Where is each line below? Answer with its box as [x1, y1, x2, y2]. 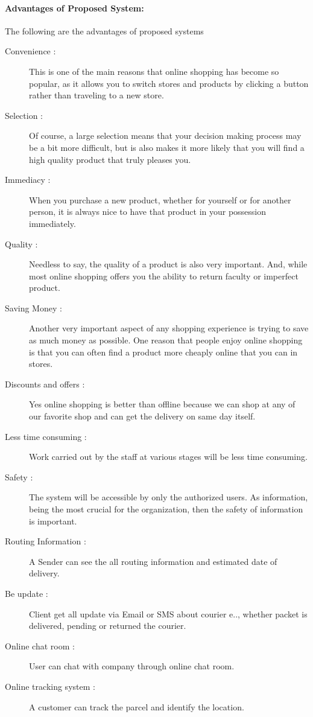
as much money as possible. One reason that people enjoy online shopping [29, 334, 303, 346]
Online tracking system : [5, 680, 95, 692]
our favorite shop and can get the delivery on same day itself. [29, 410, 256, 422]
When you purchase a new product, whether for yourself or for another [29, 193, 291, 206]
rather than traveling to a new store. [29, 89, 164, 101]
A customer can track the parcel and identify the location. [29, 700, 244, 713]
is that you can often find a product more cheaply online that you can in [29, 345, 298, 358]
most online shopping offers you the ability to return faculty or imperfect [29, 269, 299, 282]
